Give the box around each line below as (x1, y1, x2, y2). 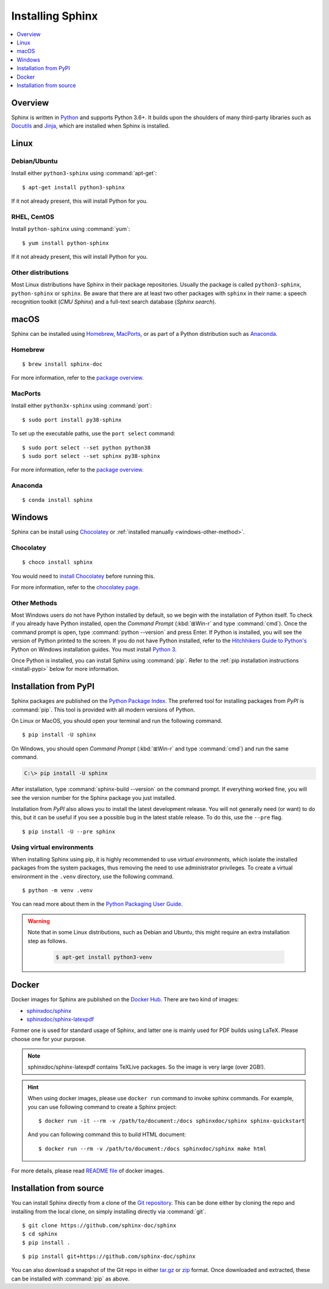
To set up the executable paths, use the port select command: (11, 430, 176, 437)
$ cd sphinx (22, 1230, 58, 1238)
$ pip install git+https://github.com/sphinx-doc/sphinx (22, 1253, 196, 1260)
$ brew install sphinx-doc (22, 360, 103, 368)
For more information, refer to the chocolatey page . (11, 583, 140, 590)
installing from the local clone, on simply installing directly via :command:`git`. (11, 1208, 207, 1215)
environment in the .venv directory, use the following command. (11, 873, 174, 880)
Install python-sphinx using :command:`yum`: (11, 225, 130, 233)
